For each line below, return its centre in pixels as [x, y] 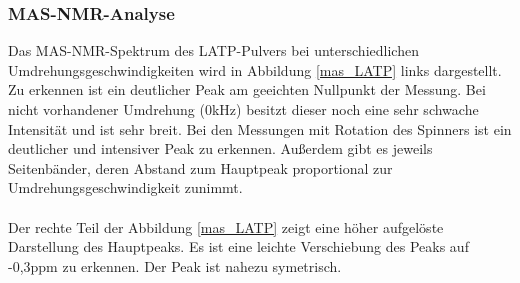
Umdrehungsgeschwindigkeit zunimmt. [125, 187]
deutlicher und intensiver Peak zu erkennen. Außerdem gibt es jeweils [220, 148]
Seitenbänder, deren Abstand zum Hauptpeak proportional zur [200, 167]
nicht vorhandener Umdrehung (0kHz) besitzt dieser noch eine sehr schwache [243, 109]
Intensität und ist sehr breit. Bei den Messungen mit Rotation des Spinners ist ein [260, 128]
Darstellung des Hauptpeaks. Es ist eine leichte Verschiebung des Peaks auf [238, 246]
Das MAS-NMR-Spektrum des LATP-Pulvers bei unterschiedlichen [213, 50]
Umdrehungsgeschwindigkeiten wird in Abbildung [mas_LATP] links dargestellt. [255, 69]
